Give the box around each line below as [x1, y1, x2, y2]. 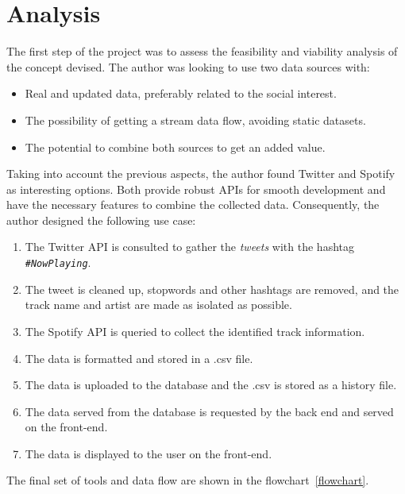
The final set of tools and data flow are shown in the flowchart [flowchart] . [6, 472, 369, 488]
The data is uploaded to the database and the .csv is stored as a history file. [25, 376, 397, 393]
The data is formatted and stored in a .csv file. [25, 349, 253, 366]
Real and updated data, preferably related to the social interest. [25, 85, 337, 102]
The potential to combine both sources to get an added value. [25, 138, 326, 155]
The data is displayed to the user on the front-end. [25, 445, 272, 461]
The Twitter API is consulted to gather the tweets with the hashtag [25, 238, 354, 255]
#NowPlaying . [25, 254, 91, 271]
